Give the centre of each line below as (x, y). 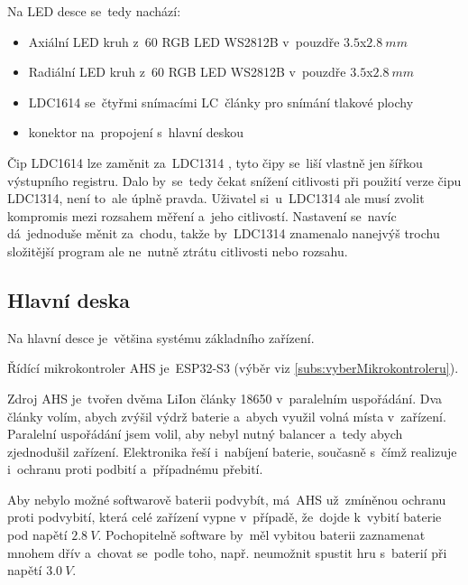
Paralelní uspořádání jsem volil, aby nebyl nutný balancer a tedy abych (205, 434)
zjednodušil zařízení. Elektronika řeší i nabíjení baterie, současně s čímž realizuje (232, 451)
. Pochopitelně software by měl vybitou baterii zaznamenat (262, 535)
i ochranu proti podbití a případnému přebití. (135, 469)
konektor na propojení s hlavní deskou (136, 132)
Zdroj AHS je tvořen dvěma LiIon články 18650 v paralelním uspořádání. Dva (225, 398)
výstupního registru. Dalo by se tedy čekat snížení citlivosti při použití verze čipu (234, 180)
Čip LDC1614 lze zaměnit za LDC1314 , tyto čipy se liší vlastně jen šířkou (215, 162)
